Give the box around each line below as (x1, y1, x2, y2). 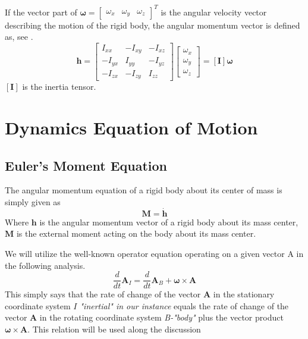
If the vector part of (5, 5, 77, 18)
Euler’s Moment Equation (5, 156, 168, 174)
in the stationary (213, 288, 275, 300)
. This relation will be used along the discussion (27, 322, 201, 335)
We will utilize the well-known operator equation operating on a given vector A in (5, 247, 304, 259)
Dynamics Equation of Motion (5, 115, 258, 139)
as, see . (5, 30, 33, 43)
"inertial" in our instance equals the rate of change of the (80, 299, 289, 312)
